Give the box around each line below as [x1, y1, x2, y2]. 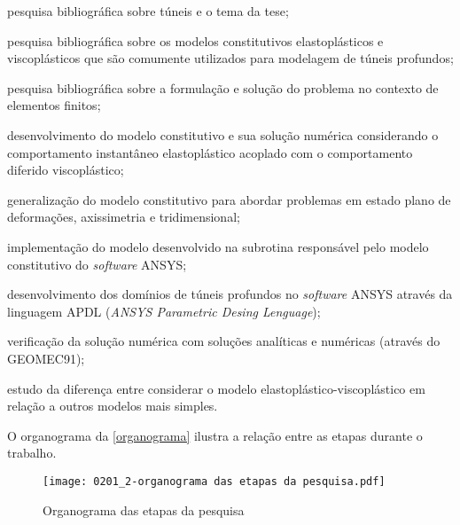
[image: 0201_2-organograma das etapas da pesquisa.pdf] [43, 474, 386, 488]
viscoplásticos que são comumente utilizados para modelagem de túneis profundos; [7, 49, 454, 67]
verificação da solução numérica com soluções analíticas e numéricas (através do [7, 332, 441, 350]
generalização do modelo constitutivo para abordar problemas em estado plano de [7, 190, 451, 208]
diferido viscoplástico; [7, 161, 124, 179]
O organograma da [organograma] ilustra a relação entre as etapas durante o [7, 426, 423, 444]
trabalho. [7, 443, 57, 462]
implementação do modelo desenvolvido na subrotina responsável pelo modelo [7, 237, 429, 255]
